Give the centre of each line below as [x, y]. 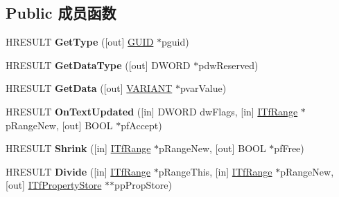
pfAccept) [141, 125]
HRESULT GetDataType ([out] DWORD [98, 65]
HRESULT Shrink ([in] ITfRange [78, 148]
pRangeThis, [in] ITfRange [215, 171]
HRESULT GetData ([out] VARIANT [89, 88]
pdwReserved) [228, 65]
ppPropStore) [143, 185]
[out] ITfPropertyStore [54, 185]
